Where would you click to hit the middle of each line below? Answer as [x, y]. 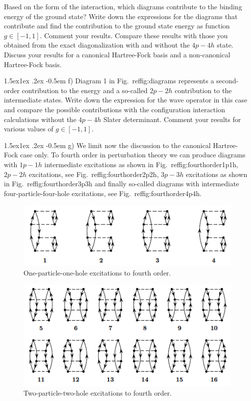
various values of [29, 129]
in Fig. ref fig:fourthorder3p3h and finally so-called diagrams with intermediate [122, 184]
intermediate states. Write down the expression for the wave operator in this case [126, 100]
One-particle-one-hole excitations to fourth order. [97, 272]
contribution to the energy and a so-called [85, 90]
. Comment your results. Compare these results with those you [134, 35]
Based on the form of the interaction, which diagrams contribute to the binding [123, 6]
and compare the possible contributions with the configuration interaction [114, 109]
